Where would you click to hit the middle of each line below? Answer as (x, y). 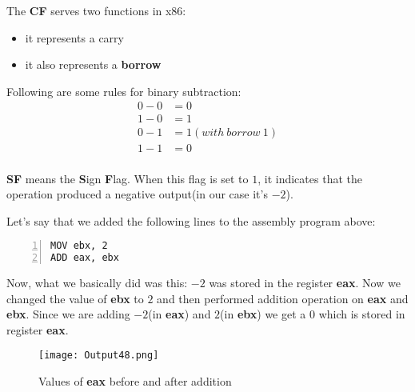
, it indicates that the (310, 178)
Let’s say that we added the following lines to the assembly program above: (191, 220)
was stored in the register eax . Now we (305, 283)
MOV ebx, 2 (79, 246)
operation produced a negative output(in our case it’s (137, 194)
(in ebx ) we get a (263, 314)
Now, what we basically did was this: (97, 283)
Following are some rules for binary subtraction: (124, 91)
